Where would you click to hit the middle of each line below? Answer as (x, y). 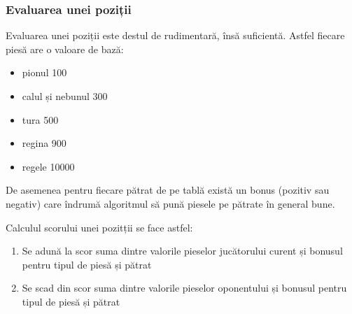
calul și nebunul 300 (65, 96)
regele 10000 (48, 166)
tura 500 (40, 119)
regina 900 (44, 143)
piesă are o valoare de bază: (65, 49)
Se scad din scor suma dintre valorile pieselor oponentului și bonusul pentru (184, 288)
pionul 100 (44, 72)
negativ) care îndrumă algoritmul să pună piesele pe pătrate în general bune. (170, 203)
